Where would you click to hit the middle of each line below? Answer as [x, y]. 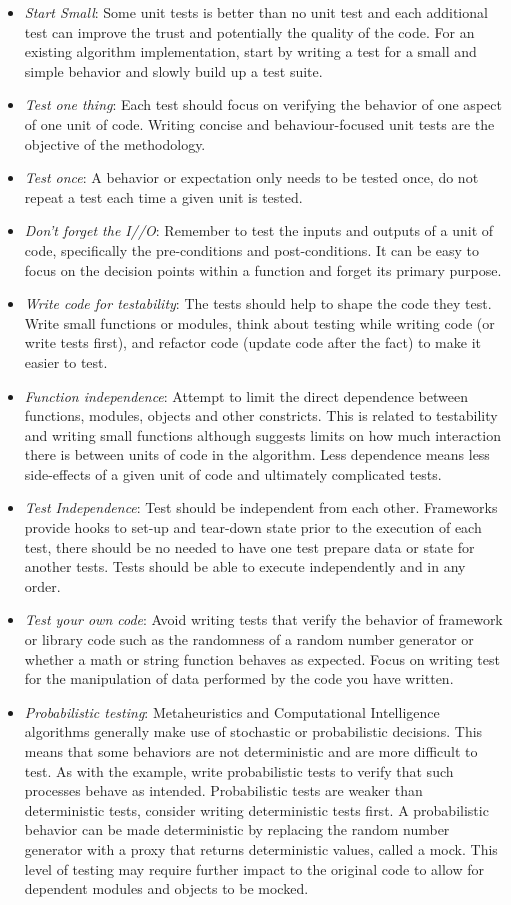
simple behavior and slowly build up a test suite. [173, 70]
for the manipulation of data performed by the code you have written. [239, 678]
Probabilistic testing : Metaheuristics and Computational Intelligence [232, 711]
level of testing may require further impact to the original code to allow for [254, 868]
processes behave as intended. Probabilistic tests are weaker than [223, 790]
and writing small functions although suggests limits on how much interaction [262, 434]
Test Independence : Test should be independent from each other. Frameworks [261, 507]
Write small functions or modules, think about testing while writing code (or [259, 322]
